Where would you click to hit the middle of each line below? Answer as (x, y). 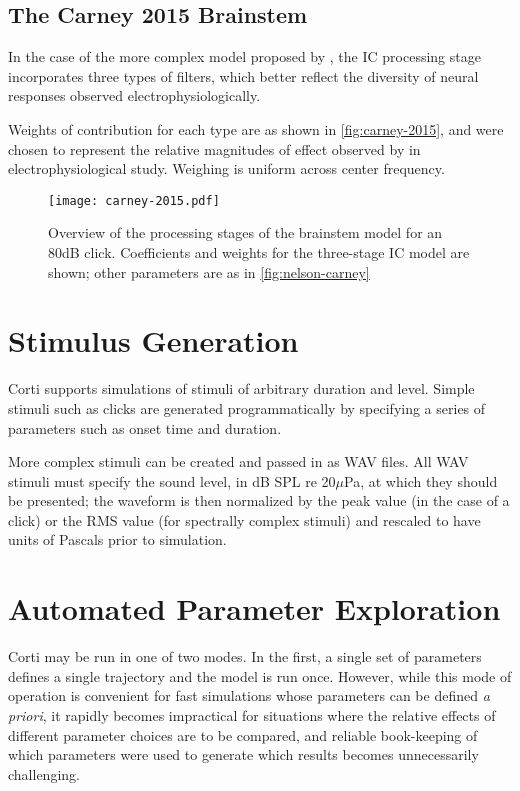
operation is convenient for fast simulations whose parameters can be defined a (249, 695)
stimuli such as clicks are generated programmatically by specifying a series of (247, 407)
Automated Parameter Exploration (254, 608)
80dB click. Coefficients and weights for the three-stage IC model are (259, 252)
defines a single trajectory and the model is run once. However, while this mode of (260, 675)
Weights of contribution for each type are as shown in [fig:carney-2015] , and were (256, 128)
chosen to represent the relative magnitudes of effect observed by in (214, 148)
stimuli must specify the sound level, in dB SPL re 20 (172, 480)
